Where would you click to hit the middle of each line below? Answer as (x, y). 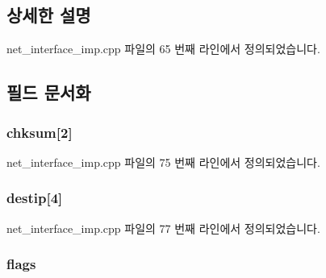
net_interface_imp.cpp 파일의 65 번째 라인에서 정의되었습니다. (163, 49)
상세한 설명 (49, 15)
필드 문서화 (49, 92)
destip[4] (35, 198)
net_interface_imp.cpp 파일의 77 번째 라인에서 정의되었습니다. (163, 228)
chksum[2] (40, 132)
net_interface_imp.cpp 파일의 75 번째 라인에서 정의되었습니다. (163, 162)
